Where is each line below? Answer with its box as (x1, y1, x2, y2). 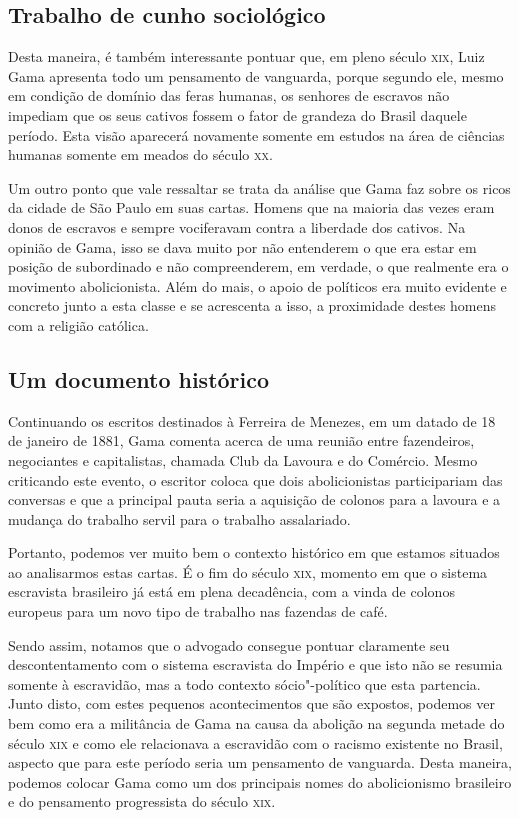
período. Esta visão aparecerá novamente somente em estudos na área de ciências (8, 124, 505, 145)
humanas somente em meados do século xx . (8, 144, 273, 165)
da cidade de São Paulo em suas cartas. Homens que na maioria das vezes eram (8, 197, 495, 218)
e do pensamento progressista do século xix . (8, 791, 276, 812)
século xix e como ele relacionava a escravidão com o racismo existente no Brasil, (8, 732, 503, 753)
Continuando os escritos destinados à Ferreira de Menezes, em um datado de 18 (8, 410, 496, 431)
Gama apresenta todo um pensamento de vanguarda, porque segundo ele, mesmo (8, 65, 504, 86)
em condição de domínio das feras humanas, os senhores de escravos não (8, 85, 450, 106)
